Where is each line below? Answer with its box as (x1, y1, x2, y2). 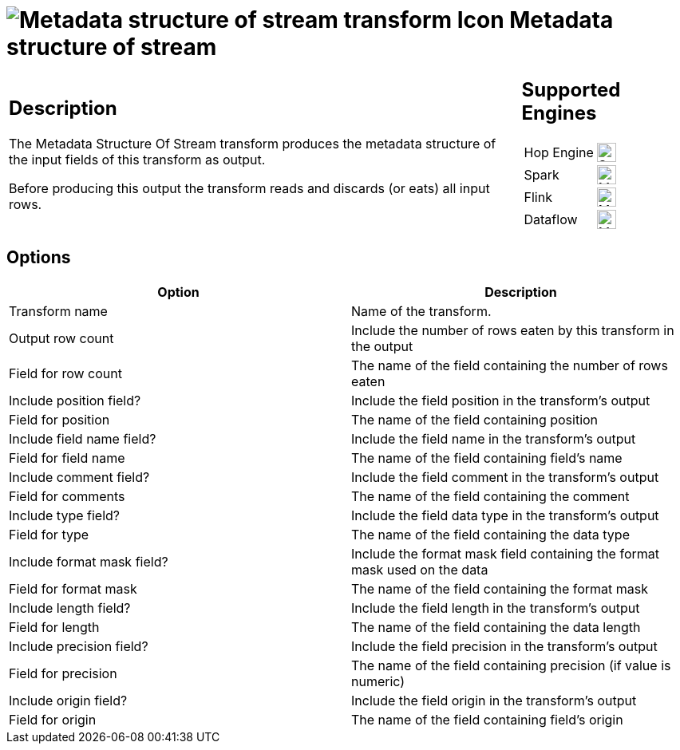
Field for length (9, 618, 100, 635)
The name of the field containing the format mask (351, 580, 648, 597)
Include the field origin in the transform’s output (351, 692, 637, 709)
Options (6, 247, 71, 268)
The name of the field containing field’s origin (351, 711, 623, 728)
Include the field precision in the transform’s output (351, 637, 658, 654)
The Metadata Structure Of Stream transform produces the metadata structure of (9, 136, 496, 152)
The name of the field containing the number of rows (351, 357, 668, 373)
